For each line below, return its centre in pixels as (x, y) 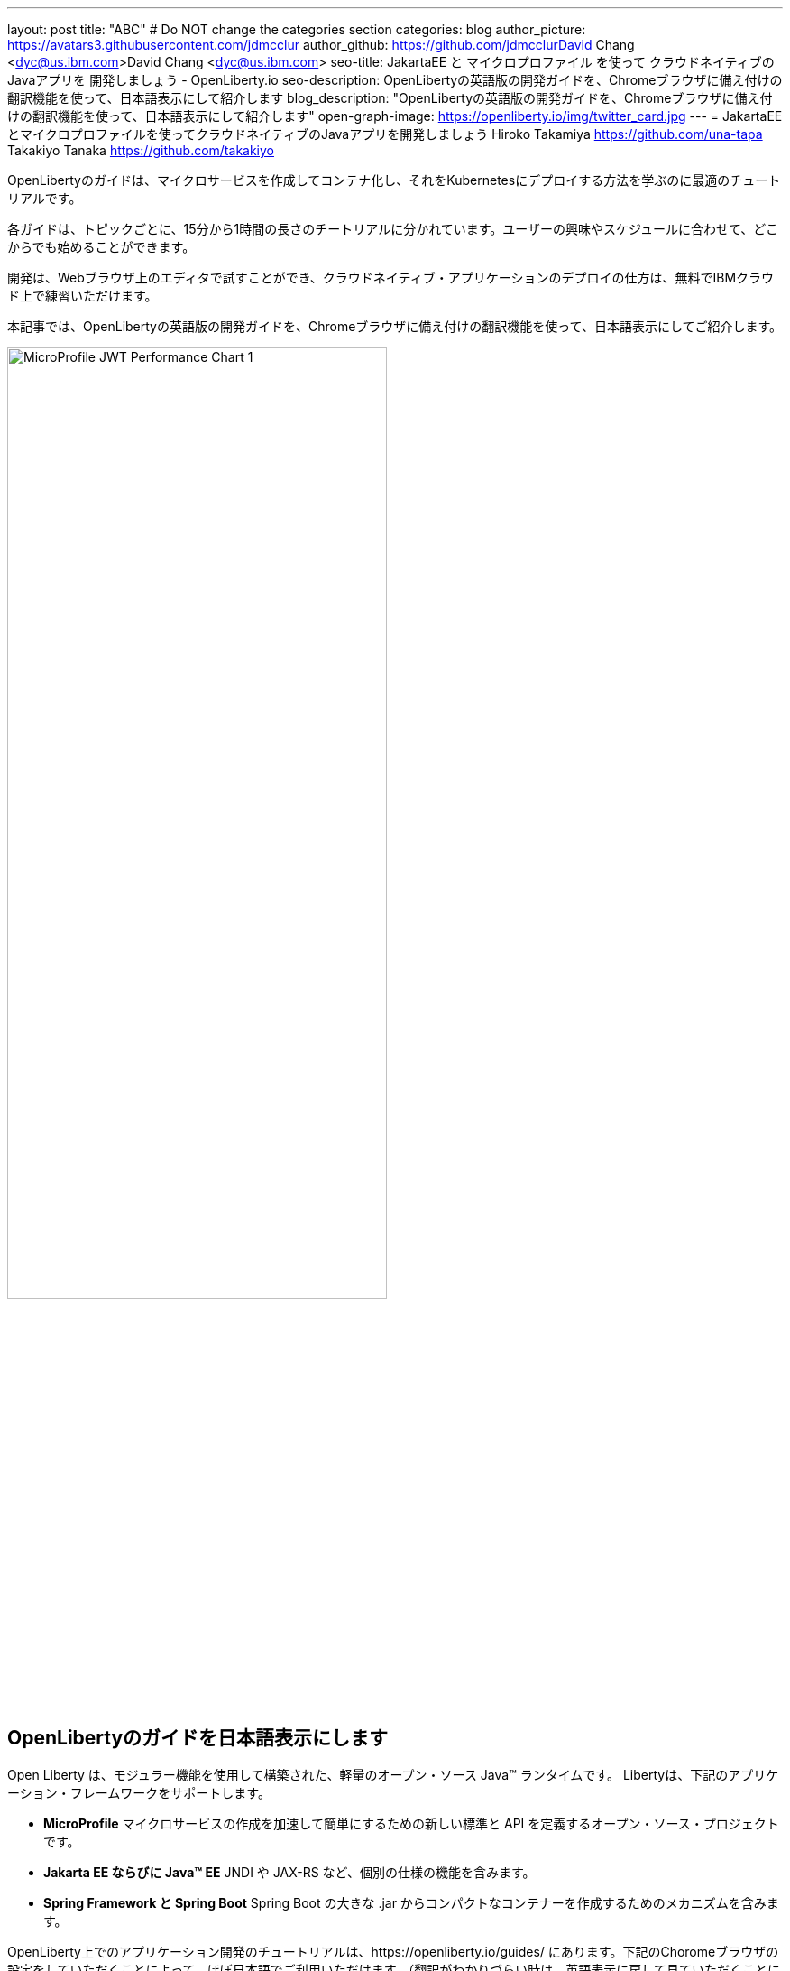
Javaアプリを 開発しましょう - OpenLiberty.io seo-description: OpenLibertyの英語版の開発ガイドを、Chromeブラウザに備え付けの (395, 80)
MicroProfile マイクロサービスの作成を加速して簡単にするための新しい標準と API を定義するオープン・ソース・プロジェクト (411, 1824)
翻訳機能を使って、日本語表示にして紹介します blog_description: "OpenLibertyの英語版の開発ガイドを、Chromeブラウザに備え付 (390, 98)
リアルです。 (45, 198)
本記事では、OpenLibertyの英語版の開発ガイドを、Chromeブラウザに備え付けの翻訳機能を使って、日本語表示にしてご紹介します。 (395, 326)
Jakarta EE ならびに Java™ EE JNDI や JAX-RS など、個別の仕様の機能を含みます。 (289, 1873)
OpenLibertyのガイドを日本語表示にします (198, 1737)
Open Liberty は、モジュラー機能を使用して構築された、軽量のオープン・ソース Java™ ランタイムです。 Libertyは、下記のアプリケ (393, 1775)
